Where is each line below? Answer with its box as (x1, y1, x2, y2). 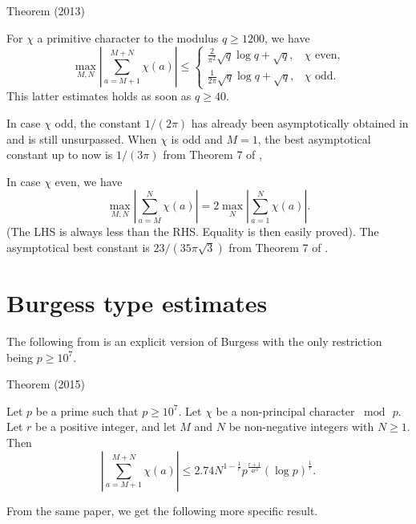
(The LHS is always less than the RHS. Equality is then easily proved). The (6, 223, 379, 240)
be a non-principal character (216, 402, 355, 419)
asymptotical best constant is (6, 238, 150, 255)
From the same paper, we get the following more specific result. (6, 502, 318, 518)
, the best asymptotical (257, 130, 371, 147)
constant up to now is (6, 146, 113, 163)
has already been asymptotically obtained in (191, 114, 409, 131)
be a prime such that (35, 402, 139, 419)
